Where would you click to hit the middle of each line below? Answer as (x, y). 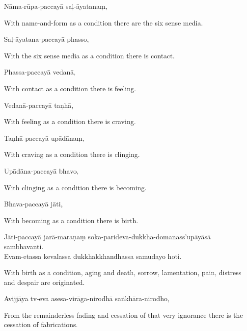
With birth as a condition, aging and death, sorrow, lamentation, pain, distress (123, 272)
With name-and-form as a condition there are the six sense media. (104, 22)
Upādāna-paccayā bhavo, (41, 170)
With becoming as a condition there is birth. (71, 220)
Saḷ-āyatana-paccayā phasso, (46, 39)
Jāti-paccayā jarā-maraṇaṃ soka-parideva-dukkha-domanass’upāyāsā (108, 237)
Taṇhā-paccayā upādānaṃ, (44, 138)
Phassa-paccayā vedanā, (40, 72)
